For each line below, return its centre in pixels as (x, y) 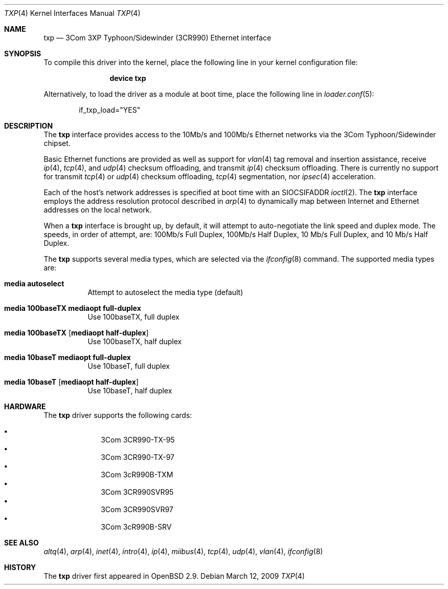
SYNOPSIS (23, 54)
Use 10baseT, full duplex (129, 366)
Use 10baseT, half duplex (130, 391)
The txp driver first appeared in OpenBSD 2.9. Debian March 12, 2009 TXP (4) (174, 576)
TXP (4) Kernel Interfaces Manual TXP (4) (72, 13)
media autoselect (34, 283)
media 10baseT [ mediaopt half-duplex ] (71, 382)
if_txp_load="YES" (110, 110)
